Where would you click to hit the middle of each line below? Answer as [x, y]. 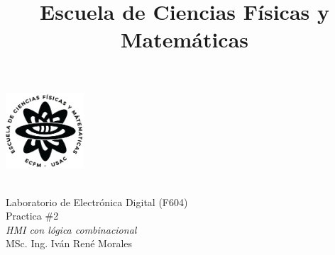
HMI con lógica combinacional [71, 229]
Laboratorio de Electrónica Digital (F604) [97, 202]
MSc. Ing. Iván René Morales [69, 243]
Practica [24, 216]
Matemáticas [185, 39]
